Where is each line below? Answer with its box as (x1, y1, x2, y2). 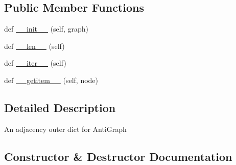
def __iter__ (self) (4, 58, 66, 68)
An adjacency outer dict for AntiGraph (4, 123, 127, 134)
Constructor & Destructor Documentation (4, 148, 232, 164)
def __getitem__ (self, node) (4, 74, 99, 85)
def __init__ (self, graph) (4, 23, 89, 34)
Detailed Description (4, 99, 116, 115)
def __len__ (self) (4, 40, 65, 51)
